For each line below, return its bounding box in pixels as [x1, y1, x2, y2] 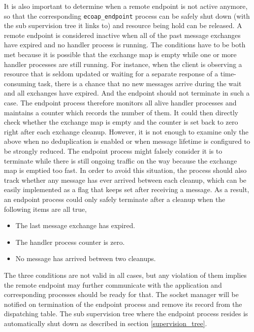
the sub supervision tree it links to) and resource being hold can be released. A [4, 20, 242, 31]
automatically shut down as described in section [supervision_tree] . [4, 318, 207, 328]
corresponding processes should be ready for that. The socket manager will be [4, 289, 239, 299]
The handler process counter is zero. [15, 236, 125, 247]
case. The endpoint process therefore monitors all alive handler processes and [4, 98, 237, 107]
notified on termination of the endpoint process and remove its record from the [4, 299, 242, 309]
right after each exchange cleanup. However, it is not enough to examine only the [4, 126, 249, 136]
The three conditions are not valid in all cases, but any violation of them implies [4, 269, 247, 280]
